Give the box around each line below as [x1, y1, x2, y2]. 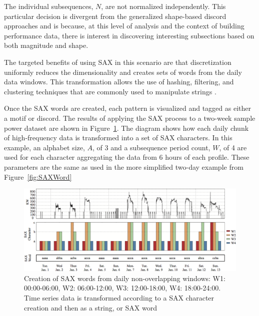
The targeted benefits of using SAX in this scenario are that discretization [4, 56, 231, 67]
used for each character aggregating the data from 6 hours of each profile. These [4, 152, 249, 162]
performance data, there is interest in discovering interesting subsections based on [4, 30, 254, 40]
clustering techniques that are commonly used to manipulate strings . [4, 86, 216, 96]
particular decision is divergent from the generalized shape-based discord [4, 10, 226, 21]
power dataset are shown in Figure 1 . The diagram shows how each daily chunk [4, 122, 249, 133]
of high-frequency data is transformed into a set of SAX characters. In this [4, 132, 232, 143]
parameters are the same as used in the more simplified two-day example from [4, 161, 243, 172]
